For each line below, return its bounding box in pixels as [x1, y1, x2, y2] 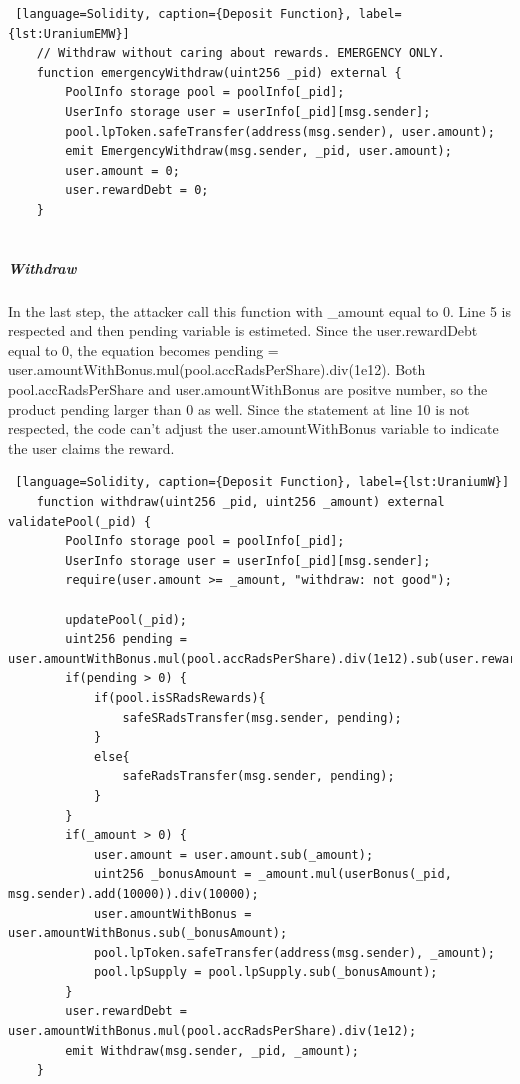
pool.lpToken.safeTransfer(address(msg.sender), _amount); [93, 945, 495, 960]
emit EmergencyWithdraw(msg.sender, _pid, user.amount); [65, 144, 452, 159]
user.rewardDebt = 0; [65, 183, 209, 198]
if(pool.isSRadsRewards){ [93, 690, 266, 705]
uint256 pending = [65, 632, 187, 647]
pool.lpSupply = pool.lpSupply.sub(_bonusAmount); [93, 965, 438, 980]
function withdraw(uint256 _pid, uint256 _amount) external [36, 495, 445, 510]
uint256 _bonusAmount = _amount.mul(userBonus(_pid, [93, 867, 452, 882]
